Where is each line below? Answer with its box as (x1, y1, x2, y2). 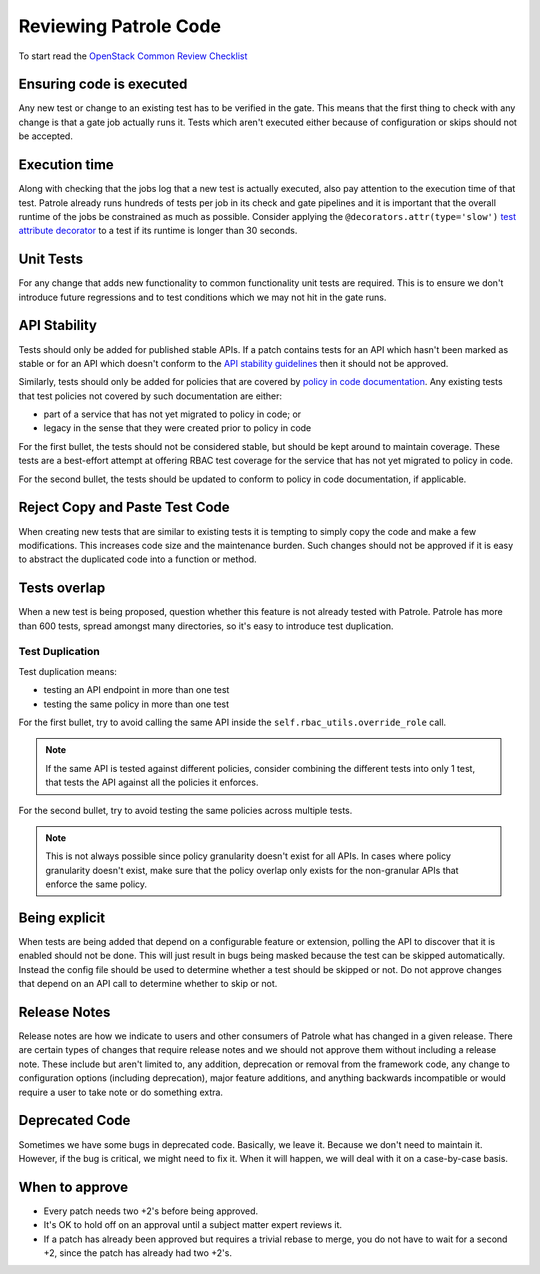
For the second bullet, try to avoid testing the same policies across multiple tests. (18, 804, 353, 816)
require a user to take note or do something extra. (18, 1086, 224, 1098)
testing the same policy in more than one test (43, 698, 230, 710)
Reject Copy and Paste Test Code (18, 499, 230, 516)
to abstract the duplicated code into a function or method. (18, 553, 257, 565)
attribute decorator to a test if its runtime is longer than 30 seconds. (18, 225, 298, 237)
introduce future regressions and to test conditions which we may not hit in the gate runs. (18, 291, 387, 303)
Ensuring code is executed (18, 76, 188, 93)
